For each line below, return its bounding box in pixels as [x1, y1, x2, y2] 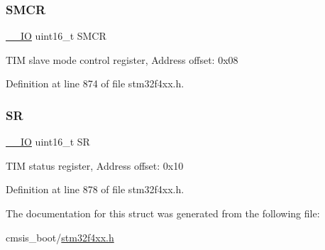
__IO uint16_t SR [6, 134, 90, 149]
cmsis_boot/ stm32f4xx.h [6, 229, 114, 244]
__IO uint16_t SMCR [6, 28, 106, 43]
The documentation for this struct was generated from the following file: [6, 206, 320, 220]
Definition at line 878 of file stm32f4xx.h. [6, 182, 184, 197]
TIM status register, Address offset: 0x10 [6, 158, 184, 173]
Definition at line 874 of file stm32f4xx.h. [6, 76, 184, 91]
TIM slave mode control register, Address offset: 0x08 [6, 52, 238, 67]
